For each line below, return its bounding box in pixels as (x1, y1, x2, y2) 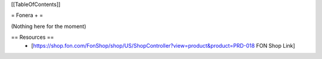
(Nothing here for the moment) (11, 23, 86, 30)
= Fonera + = (11, 12, 44, 19)
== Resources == (11, 33, 54, 41)
